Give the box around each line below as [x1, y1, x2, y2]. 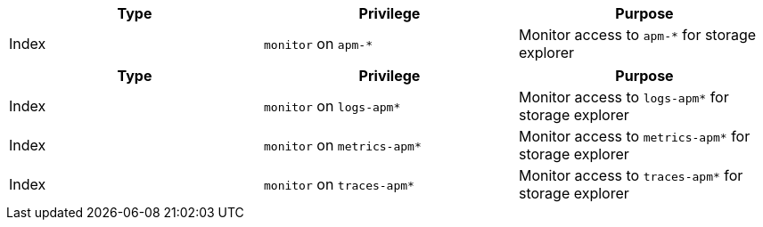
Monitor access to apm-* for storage [518, 26, 757, 44]
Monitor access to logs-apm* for [518, 88, 729, 106]
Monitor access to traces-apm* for [518, 166, 743, 184]
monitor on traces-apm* [263, 175, 414, 193]
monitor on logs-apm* [263, 97, 401, 115]
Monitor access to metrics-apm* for [518, 127, 751, 145]
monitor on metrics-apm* [263, 136, 422, 154]
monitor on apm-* [263, 35, 373, 53]
